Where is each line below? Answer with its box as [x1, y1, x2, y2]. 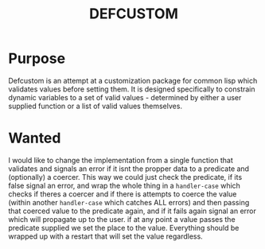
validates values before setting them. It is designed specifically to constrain [8, 84, 256, 94]
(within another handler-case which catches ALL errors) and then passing [8, 197, 250, 207]
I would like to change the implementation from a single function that [8, 155, 233, 165]
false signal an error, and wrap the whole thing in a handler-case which [8, 181, 241, 190]
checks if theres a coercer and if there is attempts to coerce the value [8, 189, 237, 199]
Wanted [8, 129, 61, 147]
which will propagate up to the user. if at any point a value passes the [8, 214, 236, 224]
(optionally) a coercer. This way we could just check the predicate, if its [8, 172, 243, 181]
